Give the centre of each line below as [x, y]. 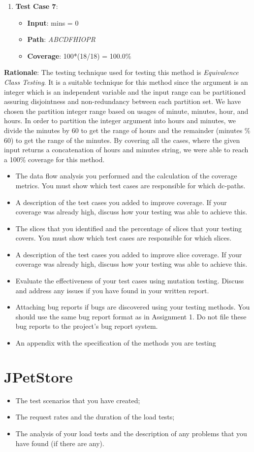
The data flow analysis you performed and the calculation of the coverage [126, 176]
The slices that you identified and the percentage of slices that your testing [129, 228]
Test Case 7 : [37, 6]
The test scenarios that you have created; [78, 400]
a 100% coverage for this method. [54, 159]
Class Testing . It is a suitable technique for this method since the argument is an [126, 82]
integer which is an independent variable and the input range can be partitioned [125, 91]
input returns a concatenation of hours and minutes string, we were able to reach [126, 150]
